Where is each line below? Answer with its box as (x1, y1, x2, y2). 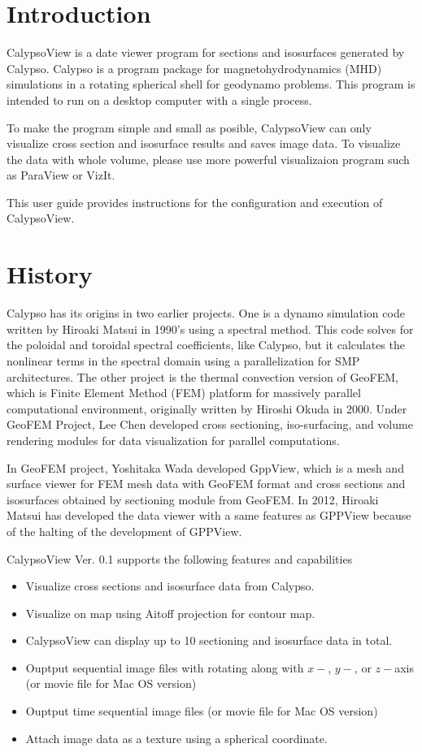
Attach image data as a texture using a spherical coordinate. (25, 729, 328, 746)
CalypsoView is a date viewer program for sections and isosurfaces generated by (7, 44, 405, 61)
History (7, 257, 93, 291)
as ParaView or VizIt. (7, 166, 115, 184)
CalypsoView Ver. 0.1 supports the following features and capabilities (7, 550, 353, 567)
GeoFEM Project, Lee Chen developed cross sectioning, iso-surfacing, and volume (7, 416, 413, 433)
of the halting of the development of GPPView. (7, 522, 242, 539)
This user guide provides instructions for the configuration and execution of (7, 193, 383, 210)
